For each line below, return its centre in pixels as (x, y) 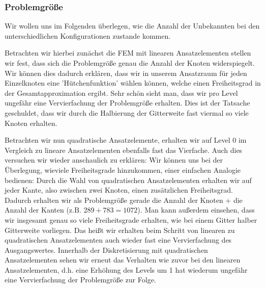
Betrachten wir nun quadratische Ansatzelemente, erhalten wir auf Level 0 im (126, 140)
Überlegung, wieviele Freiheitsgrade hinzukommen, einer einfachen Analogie (123, 169)
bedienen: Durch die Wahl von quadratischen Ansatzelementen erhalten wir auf (128, 180)
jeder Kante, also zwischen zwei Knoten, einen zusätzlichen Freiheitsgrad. (119, 190)
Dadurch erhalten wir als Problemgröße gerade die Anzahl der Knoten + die (124, 200)
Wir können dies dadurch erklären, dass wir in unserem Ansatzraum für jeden (126, 73)
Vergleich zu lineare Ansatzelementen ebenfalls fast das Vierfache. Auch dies (124, 150)
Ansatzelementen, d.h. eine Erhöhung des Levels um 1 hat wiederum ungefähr (126, 269)
